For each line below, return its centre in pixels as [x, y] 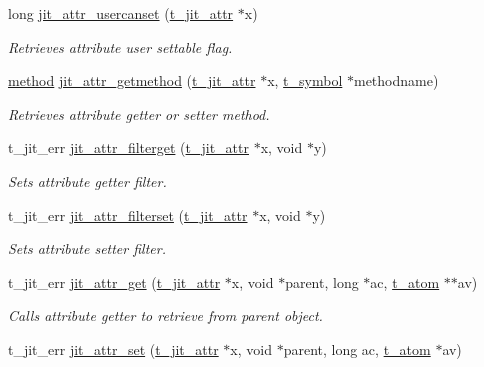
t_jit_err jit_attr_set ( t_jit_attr [113, 348]
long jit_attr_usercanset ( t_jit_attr [121, 13]
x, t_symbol [305, 80]
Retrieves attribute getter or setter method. [139, 113]
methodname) [396, 80]
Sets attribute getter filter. [87, 180]
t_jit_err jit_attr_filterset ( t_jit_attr [128, 214]
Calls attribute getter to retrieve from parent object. [165, 315]
